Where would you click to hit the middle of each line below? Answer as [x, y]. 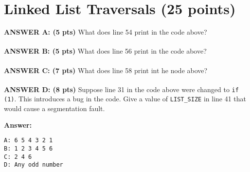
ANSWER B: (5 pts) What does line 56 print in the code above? [105, 51]
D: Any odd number [34, 165]
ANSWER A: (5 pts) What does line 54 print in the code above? [106, 32]
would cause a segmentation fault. [54, 108]
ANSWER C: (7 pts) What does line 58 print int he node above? [106, 70]
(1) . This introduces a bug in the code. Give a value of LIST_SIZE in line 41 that [125, 99]
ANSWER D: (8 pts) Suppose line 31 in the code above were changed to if [121, 89]
